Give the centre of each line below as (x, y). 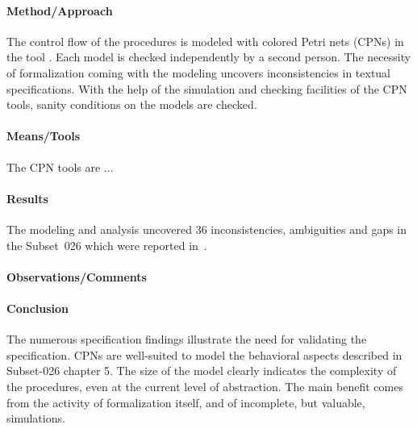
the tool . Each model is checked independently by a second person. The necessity (209, 57)
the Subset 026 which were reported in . (107, 245)
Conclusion (38, 308)
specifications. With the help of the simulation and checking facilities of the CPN (207, 88)
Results (27, 198)
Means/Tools (44, 136)
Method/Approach (60, 10)
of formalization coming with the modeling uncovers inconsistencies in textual (198, 72)
